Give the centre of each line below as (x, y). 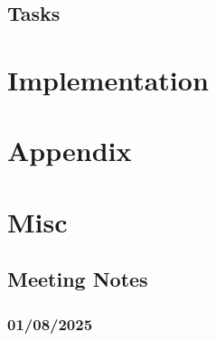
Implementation (108, 79)
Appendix (70, 151)
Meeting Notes (78, 279)
